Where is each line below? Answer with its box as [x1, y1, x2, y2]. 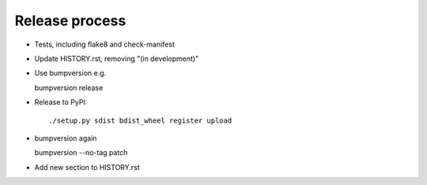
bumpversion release [34, 83, 104, 92]
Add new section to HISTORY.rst [34, 162, 140, 172]
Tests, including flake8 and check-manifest [34, 40, 176, 49]
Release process [14, 12, 127, 29]
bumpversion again [34, 133, 97, 142]
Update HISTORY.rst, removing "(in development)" [34, 54, 199, 63]
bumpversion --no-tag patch [34, 148, 128, 157]
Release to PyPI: [34, 97, 88, 107]
